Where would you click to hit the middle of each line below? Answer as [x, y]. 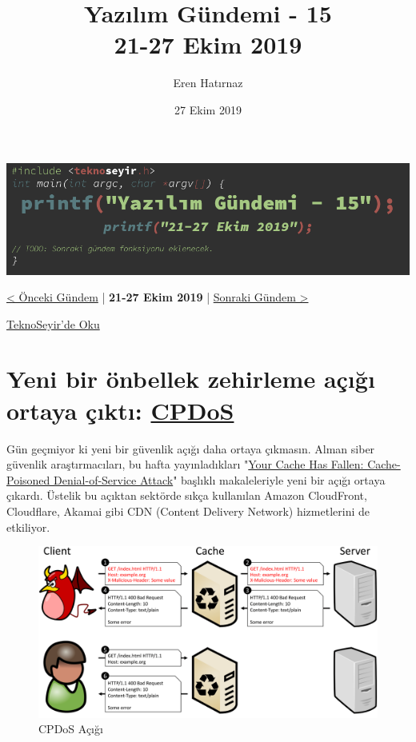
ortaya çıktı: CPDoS [120, 410]
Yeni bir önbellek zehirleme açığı [191, 379]
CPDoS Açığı [71, 729]
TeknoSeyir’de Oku [53, 323]
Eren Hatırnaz [208, 83]
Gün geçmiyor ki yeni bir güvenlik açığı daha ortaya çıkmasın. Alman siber [191, 448]
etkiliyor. [28, 527]
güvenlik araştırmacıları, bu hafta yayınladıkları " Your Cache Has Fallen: [185, 464]
